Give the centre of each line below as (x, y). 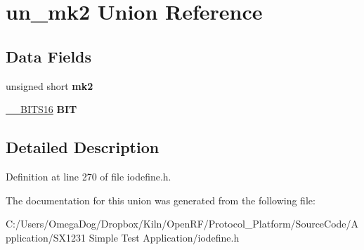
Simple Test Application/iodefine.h (164, 237)
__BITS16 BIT (41, 109)
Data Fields (49, 56)
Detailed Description (83, 147)
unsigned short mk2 (50, 85)
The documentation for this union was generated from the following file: (161, 200)
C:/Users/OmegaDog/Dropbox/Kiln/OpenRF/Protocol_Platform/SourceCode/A (182, 224)
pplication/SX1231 (46, 237)
